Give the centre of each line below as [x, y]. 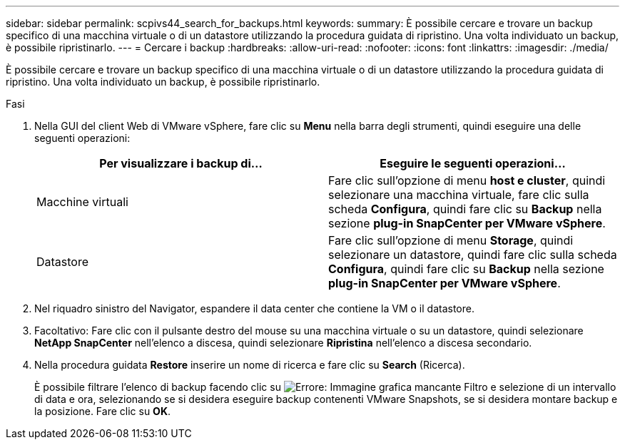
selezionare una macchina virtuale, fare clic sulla [459, 195]
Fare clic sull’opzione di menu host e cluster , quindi [467, 180]
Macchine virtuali [82, 202]
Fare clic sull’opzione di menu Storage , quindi [451, 240]
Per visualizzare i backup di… [181, 163]
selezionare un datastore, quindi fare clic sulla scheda [473, 255]
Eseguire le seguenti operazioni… [473, 163]
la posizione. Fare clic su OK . [103, 411]
